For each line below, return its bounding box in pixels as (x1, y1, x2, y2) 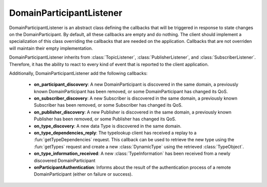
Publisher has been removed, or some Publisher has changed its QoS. (34, 116, 177, 122)
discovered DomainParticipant (34, 157, 96, 163)
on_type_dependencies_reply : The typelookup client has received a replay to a (34, 130, 197, 136)
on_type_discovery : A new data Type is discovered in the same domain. (34, 123, 181, 129)
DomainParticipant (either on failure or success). (34, 171, 133, 177)
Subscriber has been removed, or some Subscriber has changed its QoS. (34, 102, 183, 108)
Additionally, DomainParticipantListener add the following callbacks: (9, 70, 148, 76)
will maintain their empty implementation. (9, 45, 93, 51)
